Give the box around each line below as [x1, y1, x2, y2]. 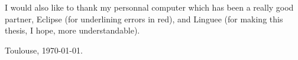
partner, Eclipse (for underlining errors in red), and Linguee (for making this [5, 12, 283, 25]
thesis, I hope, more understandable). [5, 24, 140, 36]
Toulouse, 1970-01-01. [5, 44, 83, 56]
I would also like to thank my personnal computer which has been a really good [5, 1, 294, 13]
